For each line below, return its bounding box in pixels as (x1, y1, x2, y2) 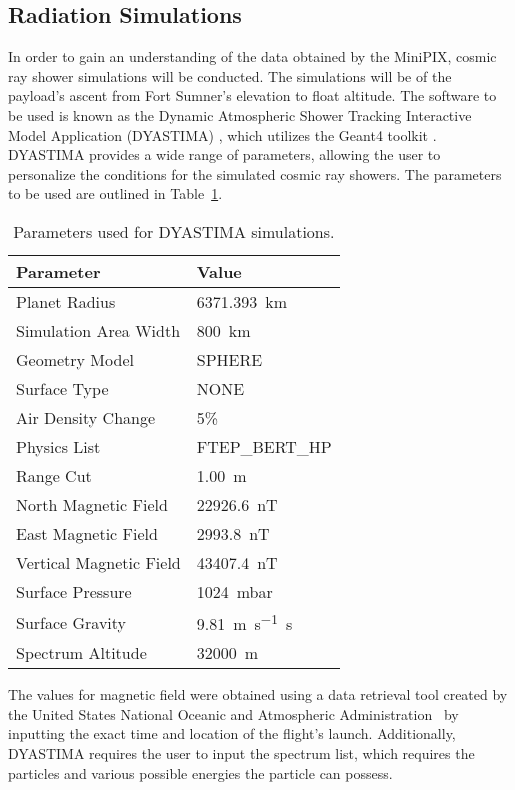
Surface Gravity (16, 610, 127, 634)
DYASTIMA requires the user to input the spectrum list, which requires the (8, 743, 475, 764)
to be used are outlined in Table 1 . (8, 183, 223, 204)
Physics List (16, 434, 101, 458)
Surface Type (16, 376, 109, 400)
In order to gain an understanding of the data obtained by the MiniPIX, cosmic (8, 46, 497, 67)
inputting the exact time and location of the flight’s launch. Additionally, (8, 723, 456, 744)
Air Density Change (16, 405, 156, 429)
